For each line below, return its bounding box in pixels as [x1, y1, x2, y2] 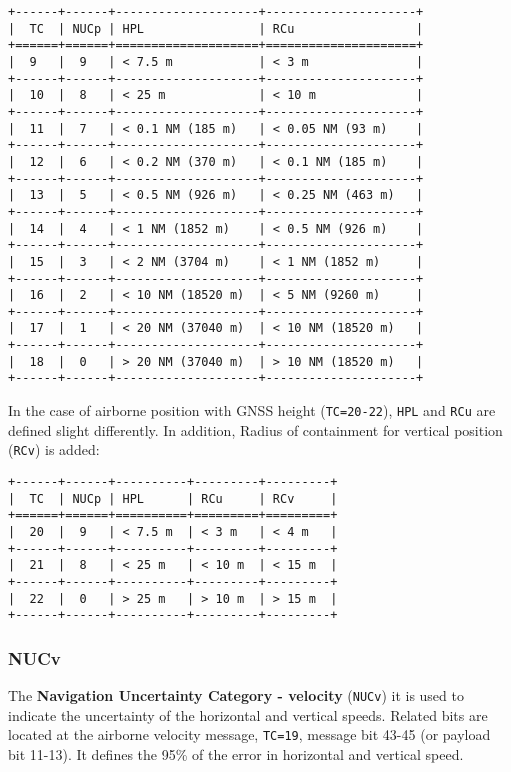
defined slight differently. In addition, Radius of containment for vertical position [8, 419, 503, 440]
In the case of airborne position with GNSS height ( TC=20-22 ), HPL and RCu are [8, 400, 496, 421]
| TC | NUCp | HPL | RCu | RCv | [8, 491, 338, 506]
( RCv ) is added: [8, 439, 100, 460]
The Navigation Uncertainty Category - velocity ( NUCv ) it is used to [8, 685, 464, 706]
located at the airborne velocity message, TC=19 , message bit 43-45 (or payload [8, 724, 491, 745]
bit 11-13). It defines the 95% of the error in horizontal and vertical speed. [8, 744, 464, 765]
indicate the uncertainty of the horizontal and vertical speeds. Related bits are [8, 704, 488, 725]
